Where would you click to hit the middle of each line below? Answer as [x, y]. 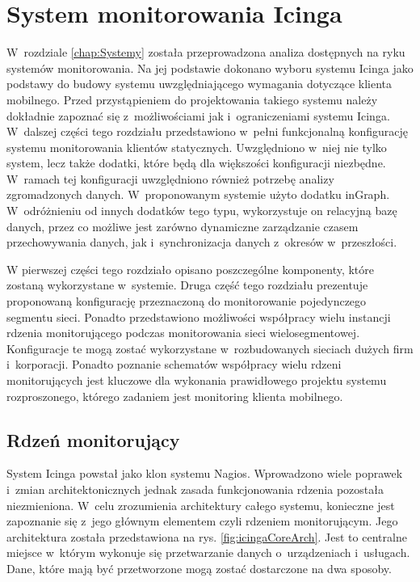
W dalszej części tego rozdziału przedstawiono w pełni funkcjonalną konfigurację [208, 131]
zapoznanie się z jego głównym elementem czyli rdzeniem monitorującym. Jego [202, 521]
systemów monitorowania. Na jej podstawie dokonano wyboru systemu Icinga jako [210, 67]
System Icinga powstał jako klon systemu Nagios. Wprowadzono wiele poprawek [205, 473]
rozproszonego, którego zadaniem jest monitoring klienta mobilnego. [175, 396]
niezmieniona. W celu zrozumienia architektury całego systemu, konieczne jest [201, 505]
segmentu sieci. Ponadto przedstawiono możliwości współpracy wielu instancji [199, 316]
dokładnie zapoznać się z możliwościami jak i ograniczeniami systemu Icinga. [198, 115]
